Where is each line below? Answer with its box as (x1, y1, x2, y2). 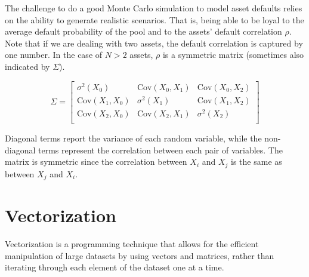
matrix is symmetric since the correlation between (5, 155, 187, 168)
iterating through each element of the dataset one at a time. (5, 261, 224, 273)
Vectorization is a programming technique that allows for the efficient (5, 238, 259, 250)
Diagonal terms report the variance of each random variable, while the (5, 131, 262, 144)
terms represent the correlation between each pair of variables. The (38, 143, 283, 156)
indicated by (5, 60, 50, 72)
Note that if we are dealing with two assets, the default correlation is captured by (5, 36, 303, 49)
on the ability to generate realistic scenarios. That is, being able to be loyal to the (5, 13, 304, 26)
